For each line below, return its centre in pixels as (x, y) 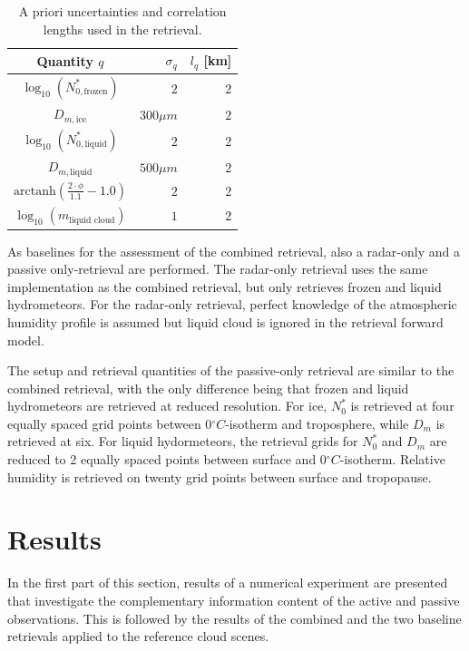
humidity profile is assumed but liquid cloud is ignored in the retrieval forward (225, 321)
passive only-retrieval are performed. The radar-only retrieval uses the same (218, 269)
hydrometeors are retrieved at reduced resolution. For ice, (167, 406)
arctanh (35, 191)
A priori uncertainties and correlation (122, 11)
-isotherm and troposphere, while (317, 423)
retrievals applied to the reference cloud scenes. (138, 636)
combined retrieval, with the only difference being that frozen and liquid (208, 388)
